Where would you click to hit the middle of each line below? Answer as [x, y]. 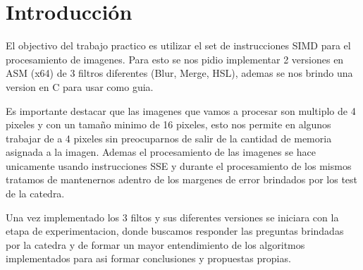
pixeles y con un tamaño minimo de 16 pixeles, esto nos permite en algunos [168, 124]
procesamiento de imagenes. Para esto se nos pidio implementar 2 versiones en [175, 59]
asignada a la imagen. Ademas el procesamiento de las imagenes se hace [161, 152]
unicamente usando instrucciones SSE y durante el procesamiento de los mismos [179, 165]
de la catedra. [35, 194]
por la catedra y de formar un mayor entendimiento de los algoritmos [155, 244]
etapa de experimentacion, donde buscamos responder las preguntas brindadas [175, 231]
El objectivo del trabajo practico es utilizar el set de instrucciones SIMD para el [178, 45]
